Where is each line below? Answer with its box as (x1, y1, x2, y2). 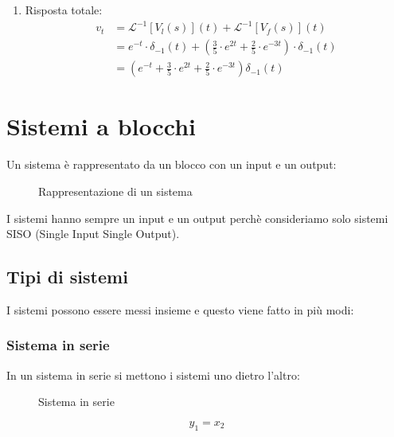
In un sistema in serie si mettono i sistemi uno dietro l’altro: (6, 366, 300, 383)
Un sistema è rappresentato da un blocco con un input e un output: (6, 156, 337, 173)
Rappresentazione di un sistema (38, 182, 193, 199)
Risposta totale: (25, 2, 103, 18)
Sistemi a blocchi (6, 110, 197, 142)
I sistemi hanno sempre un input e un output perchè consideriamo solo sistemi (6, 209, 388, 226)
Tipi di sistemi (6, 264, 128, 289)
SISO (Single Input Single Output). (6, 225, 180, 242)
